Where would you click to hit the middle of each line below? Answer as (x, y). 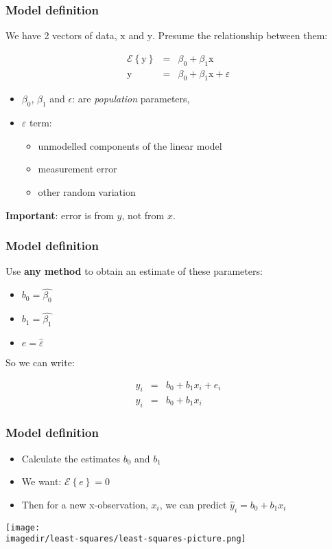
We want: (41, 481)
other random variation (87, 192)
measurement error (78, 169)
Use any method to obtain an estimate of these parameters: (134, 271)
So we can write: (40, 362)
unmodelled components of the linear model (130, 145)
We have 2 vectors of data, (61, 35)
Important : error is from (60, 215)
